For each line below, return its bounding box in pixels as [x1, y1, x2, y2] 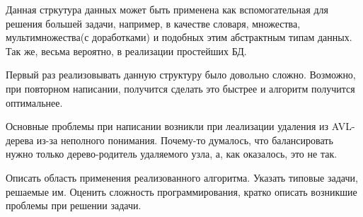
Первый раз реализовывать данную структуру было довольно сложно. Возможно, [6, 67, 356, 82]
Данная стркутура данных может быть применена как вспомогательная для [6, 2, 328, 16]
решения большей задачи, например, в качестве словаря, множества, [6, 16, 301, 30]
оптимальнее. [6, 95, 63, 110]
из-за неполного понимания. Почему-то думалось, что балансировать [36, 132, 333, 147]
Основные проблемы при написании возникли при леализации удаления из [6, 119, 329, 134]
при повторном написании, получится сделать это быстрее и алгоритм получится [6, 81, 355, 95]
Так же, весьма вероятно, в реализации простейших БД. [6, 43, 247, 58]
